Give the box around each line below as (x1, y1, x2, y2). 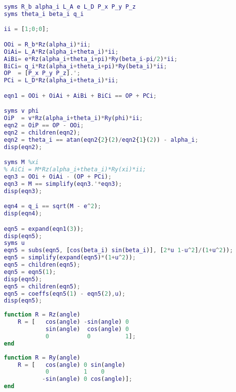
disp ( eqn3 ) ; (4, 187, 42, 195)
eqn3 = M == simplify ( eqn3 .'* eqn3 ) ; (4, 180, 122, 187)
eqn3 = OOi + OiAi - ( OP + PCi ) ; (4, 173, 112, 181)
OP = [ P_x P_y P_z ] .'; (4, 70, 80, 77)
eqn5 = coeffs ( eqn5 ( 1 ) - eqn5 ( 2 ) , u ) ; (4, 290, 126, 297)
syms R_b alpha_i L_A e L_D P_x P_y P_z (4, 3, 136, 10)
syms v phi (4, 107, 39, 115)
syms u (4, 240, 25, 247)
